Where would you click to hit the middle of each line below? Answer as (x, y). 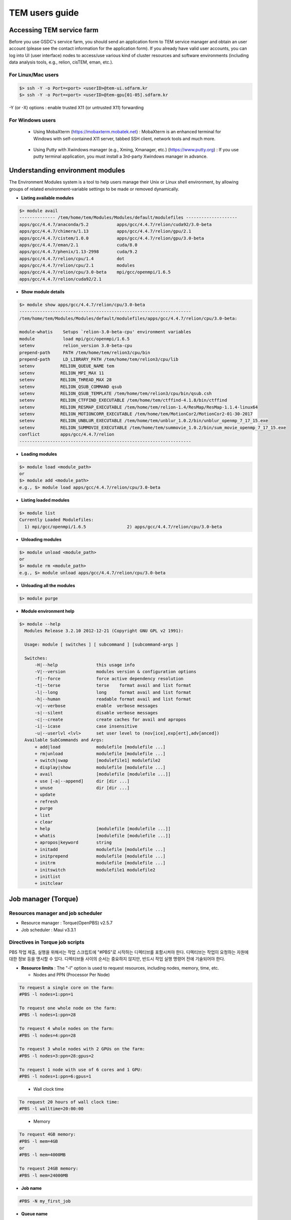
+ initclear (49, 884)
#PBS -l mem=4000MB (42, 1155)
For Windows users (32, 120)
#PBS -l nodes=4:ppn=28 (48, 1035)
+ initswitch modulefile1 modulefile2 (95, 870)
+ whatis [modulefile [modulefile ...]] (103, 835)
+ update (45, 795)
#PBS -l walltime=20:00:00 (51, 1109)
